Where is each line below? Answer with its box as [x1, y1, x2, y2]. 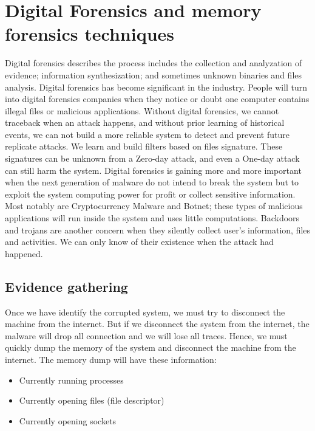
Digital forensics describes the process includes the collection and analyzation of [5, 57, 302, 69]
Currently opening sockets [19, 414, 117, 427]
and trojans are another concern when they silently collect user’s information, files [5, 223, 311, 236]
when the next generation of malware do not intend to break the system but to [5, 176, 299, 188]
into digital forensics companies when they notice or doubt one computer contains [5, 92, 310, 105]
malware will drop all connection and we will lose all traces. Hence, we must [5, 329, 288, 342]
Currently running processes [19, 373, 124, 386]
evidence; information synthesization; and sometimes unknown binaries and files [5, 68, 302, 81]
